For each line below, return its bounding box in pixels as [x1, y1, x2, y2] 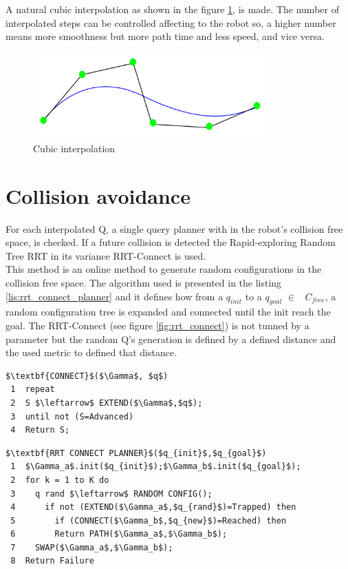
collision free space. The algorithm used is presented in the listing [6, 276, 282, 289]
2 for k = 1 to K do [10, 475, 109, 485]
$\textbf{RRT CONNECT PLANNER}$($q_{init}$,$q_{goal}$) [6, 448, 267, 458]
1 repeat [10, 384, 55, 395]
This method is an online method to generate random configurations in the [6, 262, 322, 276]
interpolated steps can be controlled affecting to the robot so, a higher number [6, 15, 336, 30]
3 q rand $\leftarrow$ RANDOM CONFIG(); [10, 488, 213, 499]
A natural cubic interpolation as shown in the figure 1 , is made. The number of [6, 2, 339, 16]
